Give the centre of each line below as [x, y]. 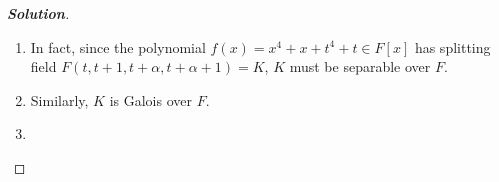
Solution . [38, 13]
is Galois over [150, 99]
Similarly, [59, 99]
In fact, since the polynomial [118, 46]
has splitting [452, 46]
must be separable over [360, 66]
